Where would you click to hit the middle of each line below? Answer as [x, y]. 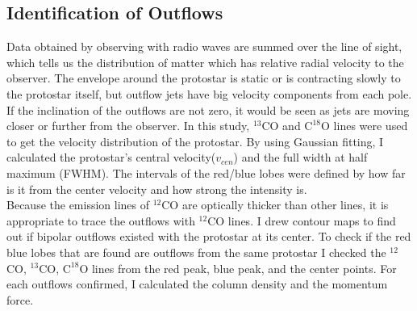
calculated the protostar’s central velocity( [111, 157]
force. [20, 299]
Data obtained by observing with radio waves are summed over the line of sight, [204, 46]
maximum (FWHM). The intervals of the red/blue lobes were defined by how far [206, 172]
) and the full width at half [300, 157]
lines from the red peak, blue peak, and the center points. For [244, 268]
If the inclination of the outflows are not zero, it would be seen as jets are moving [208, 109]
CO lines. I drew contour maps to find [302, 220]
